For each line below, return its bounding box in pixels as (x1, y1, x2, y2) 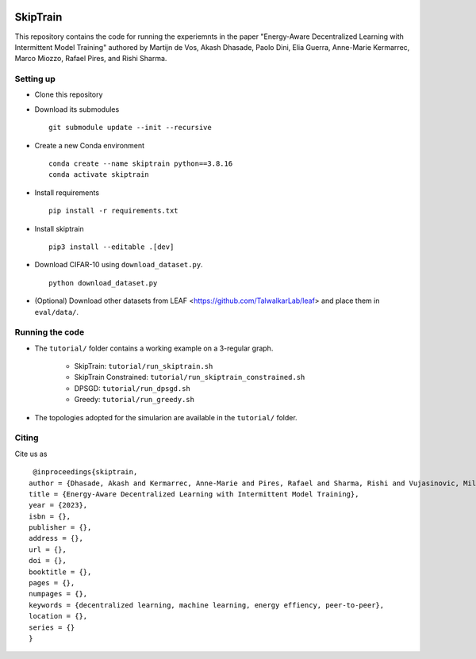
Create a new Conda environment (34, 140, 145, 150)
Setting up (14, 74, 56, 85)
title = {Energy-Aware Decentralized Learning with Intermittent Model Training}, (29, 489, 359, 499)
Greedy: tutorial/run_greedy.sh (74, 395, 194, 404)
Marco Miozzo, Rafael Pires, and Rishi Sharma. (14, 54, 167, 63)
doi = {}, (29, 556, 67, 565)
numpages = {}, (29, 589, 88, 599)
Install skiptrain (34, 224, 85, 233)
